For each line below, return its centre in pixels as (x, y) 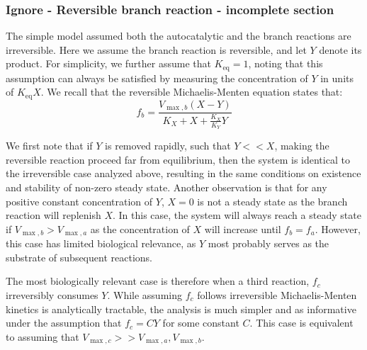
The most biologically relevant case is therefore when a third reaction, (158, 281)
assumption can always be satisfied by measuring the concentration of (157, 78)
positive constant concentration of (79, 201)
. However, (338, 228)
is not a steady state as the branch (272, 201)
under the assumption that (64, 323)
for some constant (201, 323)
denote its (340, 49)
